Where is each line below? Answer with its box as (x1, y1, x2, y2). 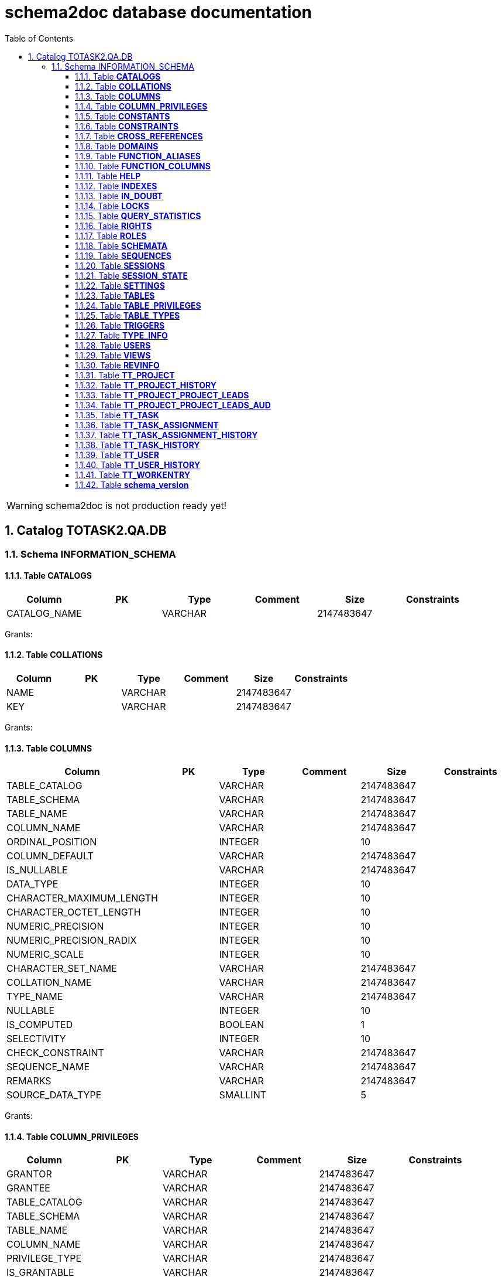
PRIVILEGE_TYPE (6, 1252, 82, 1265)
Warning (6, 499, 43, 511)
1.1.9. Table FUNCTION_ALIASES (75, 151, 201, 161)
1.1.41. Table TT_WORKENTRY (75, 469, 190, 480)
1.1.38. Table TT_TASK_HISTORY (75, 439, 200, 450)
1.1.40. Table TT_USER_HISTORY (75, 459, 201, 470)
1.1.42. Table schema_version (75, 479, 189, 490)
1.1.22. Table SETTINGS (75, 280, 165, 291)
